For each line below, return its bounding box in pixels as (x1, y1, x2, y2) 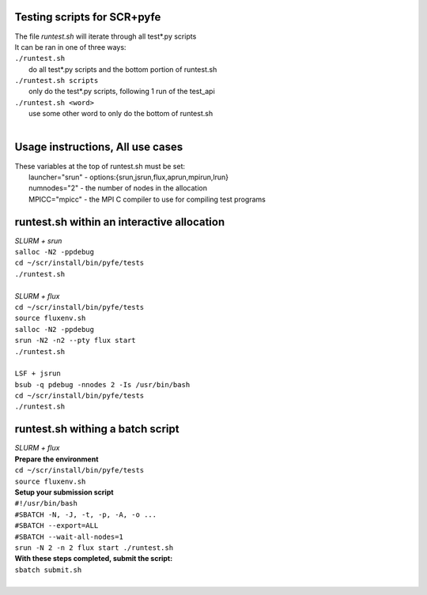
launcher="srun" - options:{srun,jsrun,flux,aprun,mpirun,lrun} (28, 172, 229, 182)
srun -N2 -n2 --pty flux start (14, 336, 136, 345)
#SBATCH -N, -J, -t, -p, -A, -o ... (14, 510, 157, 519)
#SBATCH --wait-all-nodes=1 (14, 532, 124, 541)
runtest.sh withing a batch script (14, 423, 179, 436)
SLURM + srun (14, 235, 62, 245)
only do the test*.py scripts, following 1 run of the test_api (28, 87, 215, 96)
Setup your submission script (14, 487, 114, 497)
